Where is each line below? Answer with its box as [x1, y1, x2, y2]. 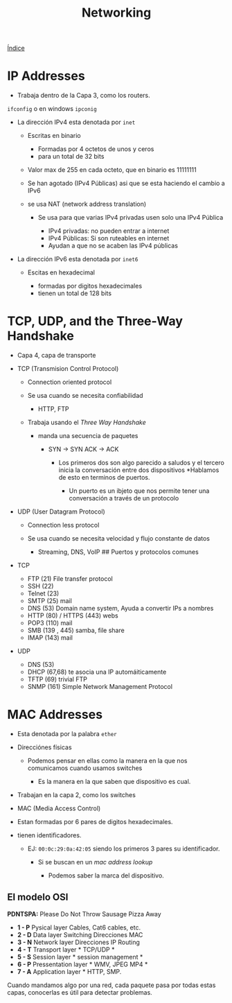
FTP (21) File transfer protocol [27, 575, 113, 583]
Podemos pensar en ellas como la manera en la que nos [27, 757, 188, 765]
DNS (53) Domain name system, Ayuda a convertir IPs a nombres [27, 604, 214, 613]
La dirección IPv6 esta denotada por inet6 [17, 255, 139, 263]
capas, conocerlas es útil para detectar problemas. [7, 988, 152, 996]
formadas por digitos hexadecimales [37, 282, 143, 290]
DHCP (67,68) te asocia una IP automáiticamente [27, 668, 167, 677]
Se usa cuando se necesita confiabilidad [27, 392, 143, 400]
